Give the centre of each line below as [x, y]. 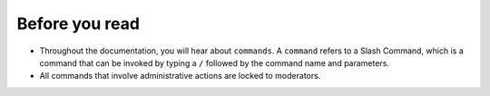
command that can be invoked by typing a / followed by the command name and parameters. [215, 62]
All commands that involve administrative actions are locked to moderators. [180, 76]
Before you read [78, 24]
